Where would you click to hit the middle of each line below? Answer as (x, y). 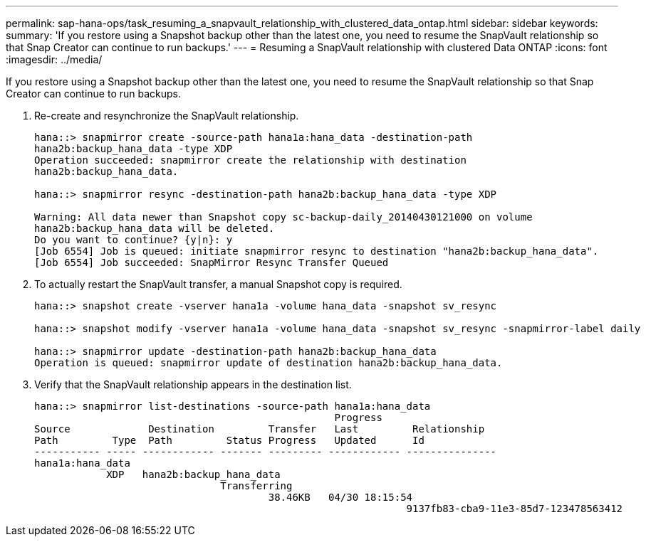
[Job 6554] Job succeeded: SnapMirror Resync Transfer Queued (212, 262)
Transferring (256, 486)
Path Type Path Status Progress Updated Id (229, 440)
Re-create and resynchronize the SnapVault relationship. (167, 116)
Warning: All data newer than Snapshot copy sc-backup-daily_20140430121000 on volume (283, 217)
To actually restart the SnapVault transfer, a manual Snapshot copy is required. (218, 284)
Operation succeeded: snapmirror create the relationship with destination (250, 160)
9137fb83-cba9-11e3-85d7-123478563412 (515, 509)
